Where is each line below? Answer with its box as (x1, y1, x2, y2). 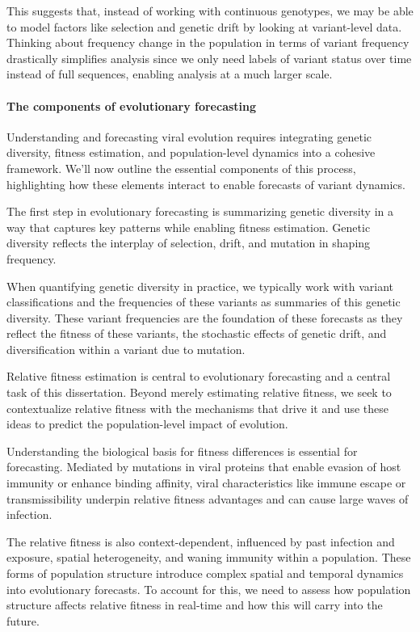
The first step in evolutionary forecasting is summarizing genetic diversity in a (6, 203, 393, 220)
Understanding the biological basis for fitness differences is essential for (6, 442, 358, 459)
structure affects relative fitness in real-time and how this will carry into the (6, 596, 383, 613)
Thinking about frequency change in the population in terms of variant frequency (6, 34, 409, 51)
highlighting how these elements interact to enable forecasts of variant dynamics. (6, 175, 405, 192)
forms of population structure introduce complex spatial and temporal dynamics (6, 565, 404, 582)
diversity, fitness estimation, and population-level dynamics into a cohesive (6, 144, 376, 161)
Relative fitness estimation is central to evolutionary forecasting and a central (6, 368, 391, 385)
